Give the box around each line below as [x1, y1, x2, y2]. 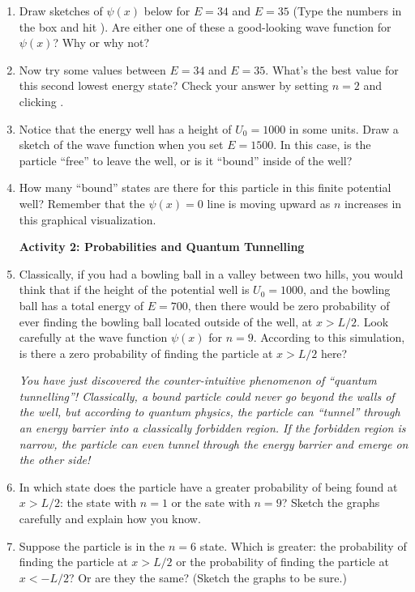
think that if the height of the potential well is [19, 281, 250, 298]
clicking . [19, 92, 64, 109]
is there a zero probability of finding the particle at [19, 344, 273, 361]
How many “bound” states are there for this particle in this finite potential [19, 179, 391, 196]
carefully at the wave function [19, 329, 168, 346]
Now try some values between [19, 61, 166, 78]
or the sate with [171, 494, 250, 511]
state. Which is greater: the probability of [199, 537, 407, 554]
